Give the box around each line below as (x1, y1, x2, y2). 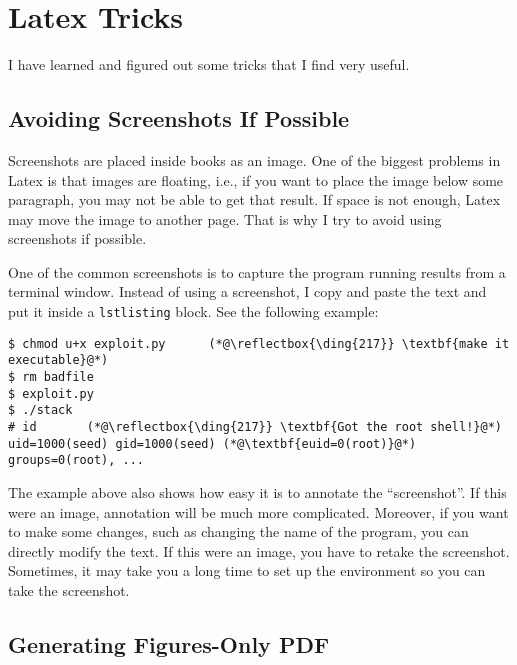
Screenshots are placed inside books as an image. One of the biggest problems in (8, 149, 501, 170)
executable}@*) (8, 353, 109, 368)
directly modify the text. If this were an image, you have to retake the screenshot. (8, 540, 510, 561)
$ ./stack (8, 403, 73, 418)
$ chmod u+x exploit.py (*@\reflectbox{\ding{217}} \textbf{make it (8, 336, 510, 351)
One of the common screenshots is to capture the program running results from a (8, 261, 506, 282)
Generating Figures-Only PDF (8, 628, 330, 659)
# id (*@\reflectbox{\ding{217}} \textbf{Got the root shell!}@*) (8, 420, 502, 435)
